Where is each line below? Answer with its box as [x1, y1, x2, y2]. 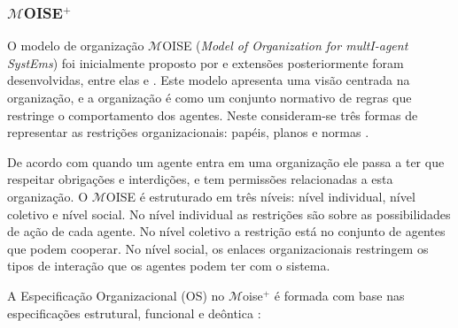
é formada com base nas [274, 286, 405, 304]
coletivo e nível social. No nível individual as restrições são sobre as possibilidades [7, 204, 451, 223]
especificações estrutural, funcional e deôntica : [7, 303, 261, 322]
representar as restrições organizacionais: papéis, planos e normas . [7, 123, 369, 141]
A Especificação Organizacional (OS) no [7, 286, 225, 304]
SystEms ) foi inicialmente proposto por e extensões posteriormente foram [7, 53, 404, 72]
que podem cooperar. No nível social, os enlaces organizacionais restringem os [7, 239, 429, 257]
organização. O [7, 187, 89, 205]
